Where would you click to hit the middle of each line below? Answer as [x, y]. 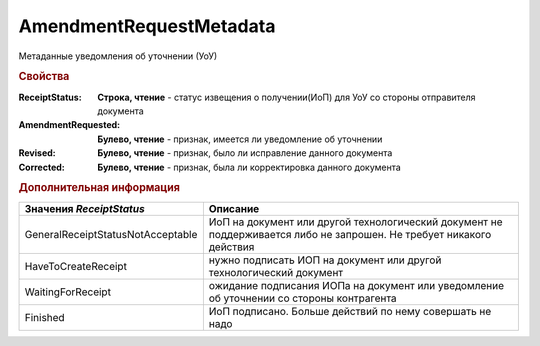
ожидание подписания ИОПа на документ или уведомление [356, 285]
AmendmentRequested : [69, 125]
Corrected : [41, 167]
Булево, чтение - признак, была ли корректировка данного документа [249, 167]
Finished [44, 317]
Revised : [37, 153]
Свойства [44, 77]
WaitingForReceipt [68, 292]
